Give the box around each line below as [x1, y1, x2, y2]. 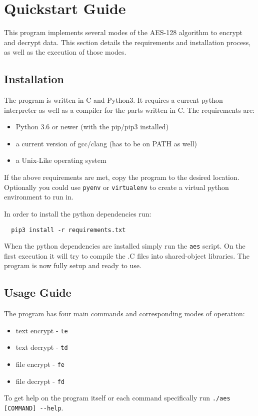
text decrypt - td [15, 342, 68, 352]
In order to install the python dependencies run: [4, 208, 151, 219]
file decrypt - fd [15, 375, 64, 386]
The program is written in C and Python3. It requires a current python [4, 95, 223, 105]
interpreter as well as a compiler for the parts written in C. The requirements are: [4, 104, 255, 115]
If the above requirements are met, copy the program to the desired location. [4, 172, 239, 182]
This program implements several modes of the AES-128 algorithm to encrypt [4, 27, 243, 38]
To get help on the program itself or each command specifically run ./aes [4, 392, 230, 403]
